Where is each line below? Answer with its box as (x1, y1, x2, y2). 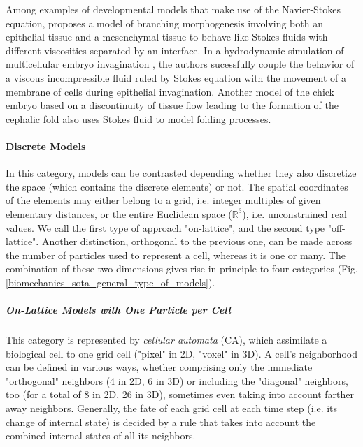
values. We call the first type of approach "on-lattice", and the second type (6, 220, 325, 235)
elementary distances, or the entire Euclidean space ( (6, 206, 232, 221)
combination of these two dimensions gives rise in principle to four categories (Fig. (6, 261, 359, 276)
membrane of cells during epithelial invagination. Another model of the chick (6, 84, 334, 98)
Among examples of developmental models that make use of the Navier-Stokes (6, 2, 341, 16)
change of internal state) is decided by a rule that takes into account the (6, 414, 316, 429)
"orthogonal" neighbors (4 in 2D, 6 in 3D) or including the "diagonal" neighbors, (6, 373, 348, 388)
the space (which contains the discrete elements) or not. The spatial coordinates (6, 179, 348, 193)
